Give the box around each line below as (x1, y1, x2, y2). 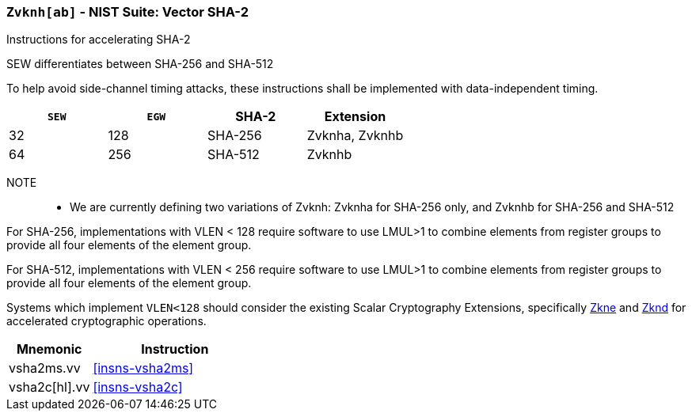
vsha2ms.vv (9, 360, 81, 377)
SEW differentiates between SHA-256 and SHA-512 (6, 57, 274, 71)
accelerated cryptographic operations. (6, 314, 207, 328)
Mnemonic (16, 341, 82, 358)
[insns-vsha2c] (93, 379, 183, 396)
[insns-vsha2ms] (93, 360, 194, 377)
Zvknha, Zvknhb (306, 127, 404, 144)
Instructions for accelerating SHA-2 (6, 32, 191, 47)
